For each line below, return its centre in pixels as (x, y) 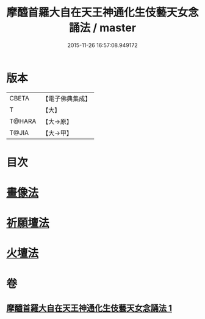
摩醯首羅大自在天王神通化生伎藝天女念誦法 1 (89, 308)
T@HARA (23, 121)
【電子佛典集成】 (67, 99)
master (118, 28)
